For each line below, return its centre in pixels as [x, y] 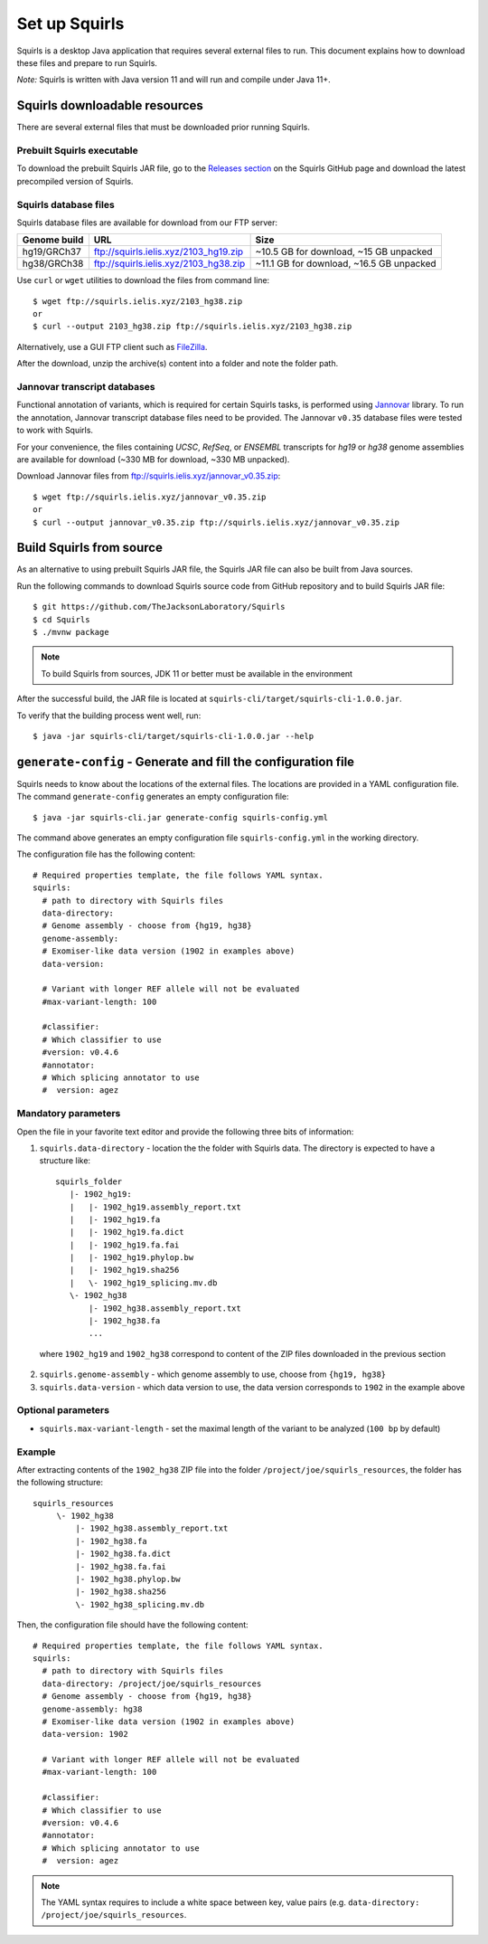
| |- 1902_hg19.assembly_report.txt [155, 1207]
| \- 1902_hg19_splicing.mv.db [143, 1283]
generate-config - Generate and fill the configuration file [186, 761]
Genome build [53, 240]
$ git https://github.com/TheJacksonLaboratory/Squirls [159, 607]
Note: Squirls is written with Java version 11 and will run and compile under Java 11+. [174, 80]
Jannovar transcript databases [86, 387]
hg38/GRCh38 [53, 264]
